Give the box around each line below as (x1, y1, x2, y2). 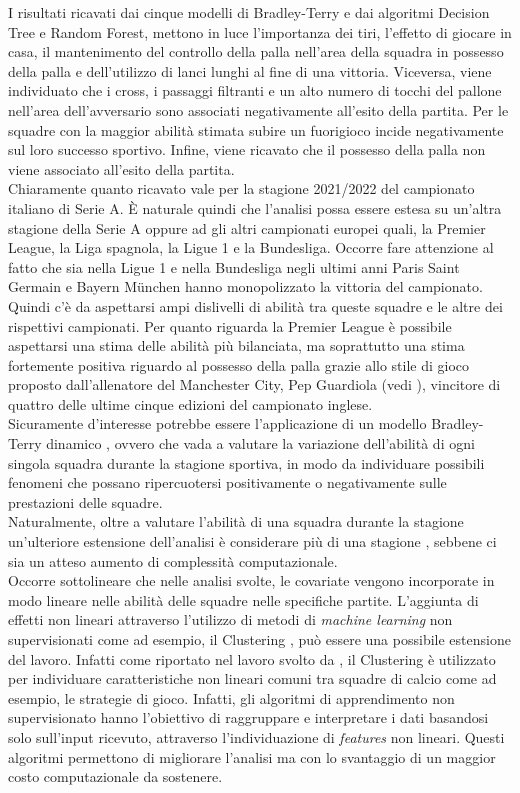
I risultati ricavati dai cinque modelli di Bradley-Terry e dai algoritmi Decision (8, 2, 490, 22)
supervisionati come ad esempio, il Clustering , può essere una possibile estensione (8, 629, 511, 649)
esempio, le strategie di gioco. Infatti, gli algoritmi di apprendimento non (8, 687, 455, 708)
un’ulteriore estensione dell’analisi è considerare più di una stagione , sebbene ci (8, 531, 497, 552)
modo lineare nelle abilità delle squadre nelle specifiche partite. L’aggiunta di (8, 589, 479, 610)
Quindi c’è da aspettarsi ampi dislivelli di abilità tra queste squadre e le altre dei (8, 295, 503, 316)
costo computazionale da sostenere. (8, 766, 223, 787)
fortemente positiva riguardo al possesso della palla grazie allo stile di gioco (8, 354, 470, 375)
